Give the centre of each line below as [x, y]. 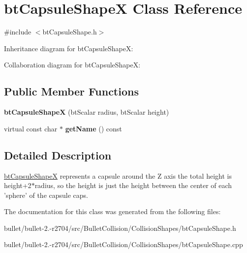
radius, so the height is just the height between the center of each [133, 185]
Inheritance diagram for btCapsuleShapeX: [69, 48]
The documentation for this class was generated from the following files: [112, 211]
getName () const [93, 128]
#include [18, 32]
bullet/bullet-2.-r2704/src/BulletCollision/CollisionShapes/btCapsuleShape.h [120, 228]
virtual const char [31, 128]
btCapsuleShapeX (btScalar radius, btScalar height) [87, 112]
